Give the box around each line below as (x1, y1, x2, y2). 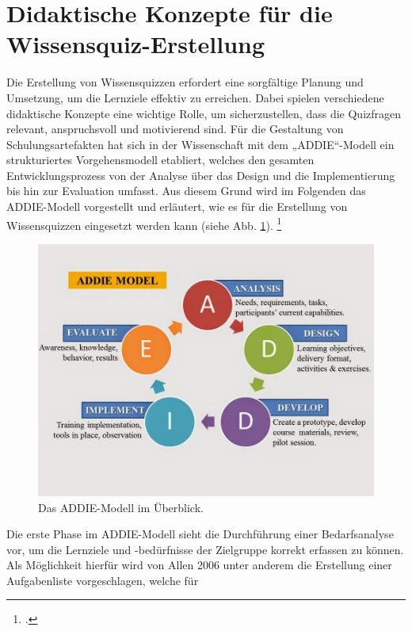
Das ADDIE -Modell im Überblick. (38, 499, 204, 515)
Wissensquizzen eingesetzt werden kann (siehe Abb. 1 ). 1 (6, 214, 282, 233)
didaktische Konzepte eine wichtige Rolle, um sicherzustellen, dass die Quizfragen (6, 105, 402, 121)
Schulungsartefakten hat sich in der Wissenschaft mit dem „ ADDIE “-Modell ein (6, 136, 395, 152)
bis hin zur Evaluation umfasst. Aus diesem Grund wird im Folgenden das (6, 182, 366, 199)
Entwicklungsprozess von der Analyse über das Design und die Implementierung (6, 166, 395, 183)
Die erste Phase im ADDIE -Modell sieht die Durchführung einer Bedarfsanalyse (6, 526, 394, 542)
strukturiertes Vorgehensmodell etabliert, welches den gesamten (6, 151, 315, 168)
